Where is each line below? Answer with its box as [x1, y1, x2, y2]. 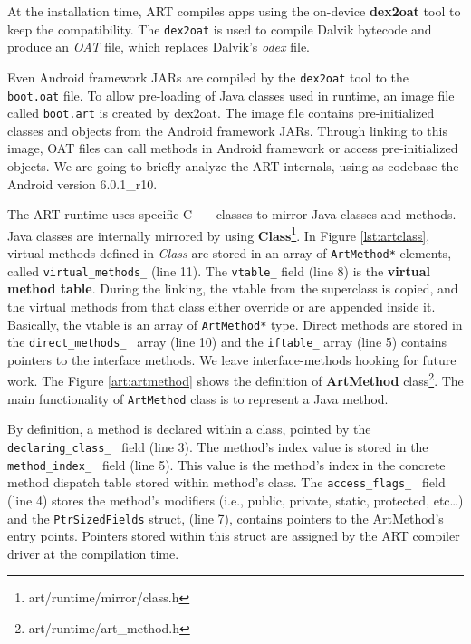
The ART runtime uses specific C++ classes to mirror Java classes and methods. [7, 205, 457, 224]
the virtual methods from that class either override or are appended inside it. [7, 296, 436, 315]
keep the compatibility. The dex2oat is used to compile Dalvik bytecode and [7, 19, 432, 38]
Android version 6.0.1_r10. [7, 174, 158, 193]
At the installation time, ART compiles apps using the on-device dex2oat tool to [7, 2, 461, 20]
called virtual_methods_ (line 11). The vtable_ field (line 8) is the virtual [7, 261, 430, 280]
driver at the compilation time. [7, 543, 179, 562]
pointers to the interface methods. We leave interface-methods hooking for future [7, 350, 457, 369]
